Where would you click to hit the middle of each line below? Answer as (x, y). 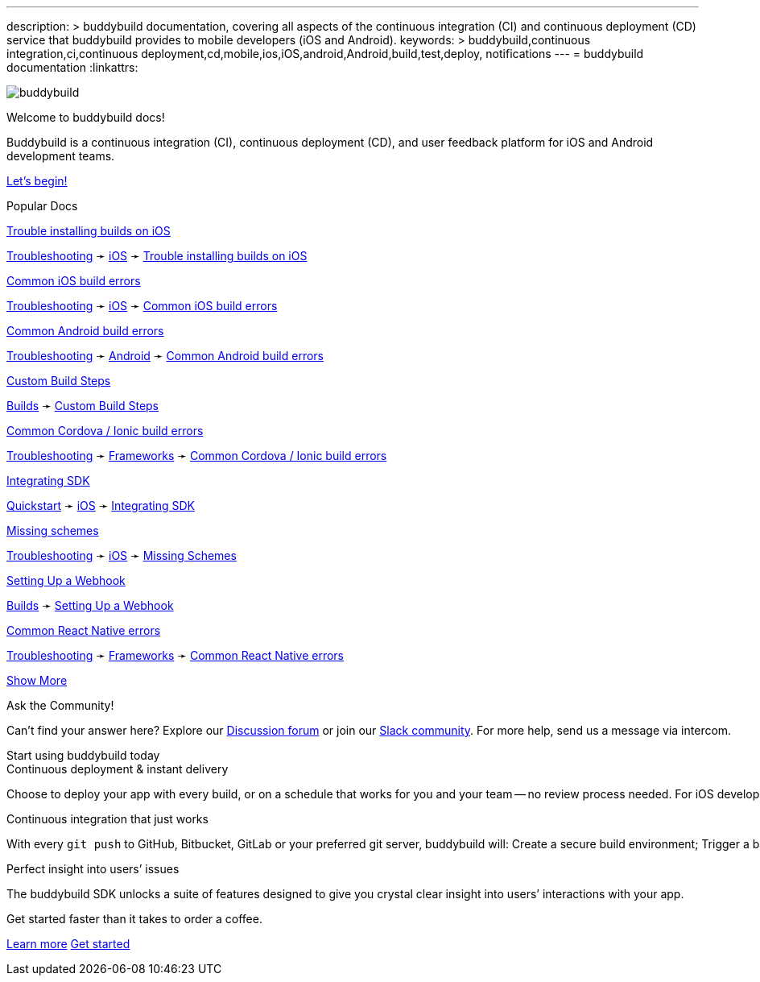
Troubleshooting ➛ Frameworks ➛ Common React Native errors (175, 655)
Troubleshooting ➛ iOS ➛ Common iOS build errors (142, 306)
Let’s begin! (37, 181)
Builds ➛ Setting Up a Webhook (90, 605)
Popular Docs (42, 206)
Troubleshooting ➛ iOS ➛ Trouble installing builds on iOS (157, 256)
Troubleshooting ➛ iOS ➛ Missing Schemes (122, 555)
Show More (37, 680)
